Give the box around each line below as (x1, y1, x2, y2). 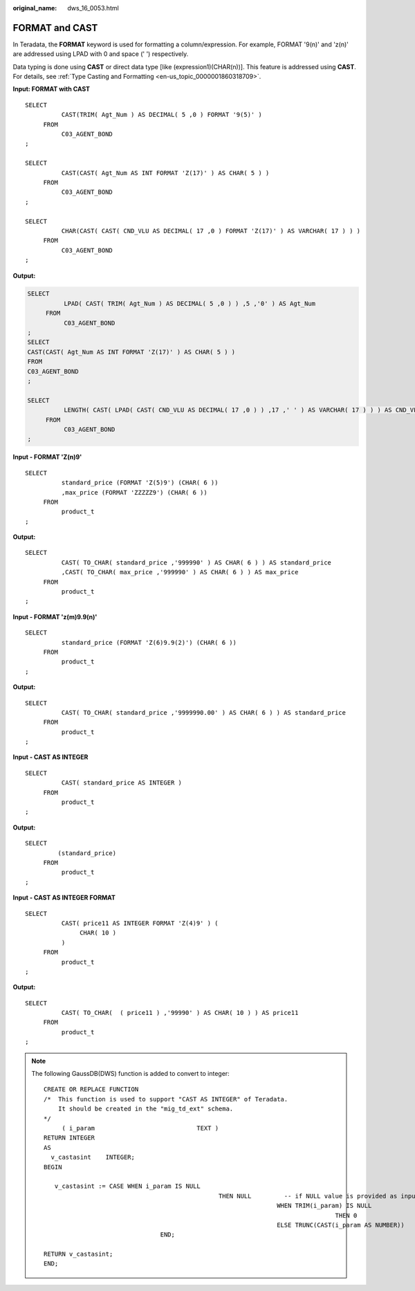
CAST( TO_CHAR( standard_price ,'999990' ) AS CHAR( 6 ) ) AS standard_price (61, 558, 332, 567)
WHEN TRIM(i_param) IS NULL (277, 1202, 372, 1210)
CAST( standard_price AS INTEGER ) (61, 779, 183, 787)
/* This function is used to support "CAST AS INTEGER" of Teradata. (44, 1095, 288, 1103)
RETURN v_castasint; (44, 1250, 113, 1258)
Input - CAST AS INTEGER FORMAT (12, 893, 116, 902)
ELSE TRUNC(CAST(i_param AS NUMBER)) (277, 1221, 405, 1229)
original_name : (12, 4, 57, 12)
